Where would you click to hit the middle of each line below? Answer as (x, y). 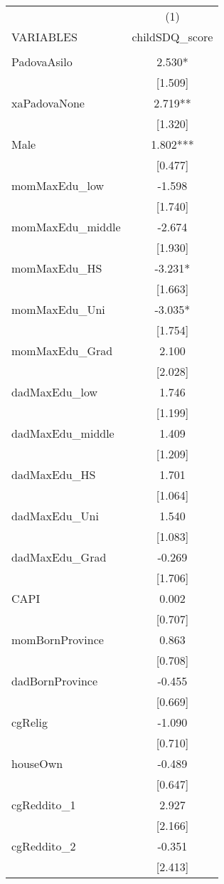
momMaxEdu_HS (57, 268)
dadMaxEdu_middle (63, 433)
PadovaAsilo (42, 62)
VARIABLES (44, 37)
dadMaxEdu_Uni (55, 516)
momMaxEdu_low (58, 185)
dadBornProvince (55, 681)
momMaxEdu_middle (66, 227)
